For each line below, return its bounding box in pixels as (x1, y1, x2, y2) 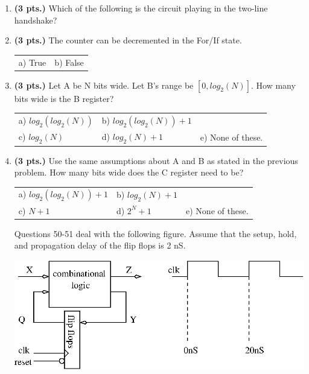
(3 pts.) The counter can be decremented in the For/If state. (14, 34, 242, 46)
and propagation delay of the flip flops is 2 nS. (14, 239, 186, 252)
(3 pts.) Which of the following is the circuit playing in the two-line (14, 2, 268, 14)
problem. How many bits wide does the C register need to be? (14, 166, 244, 179)
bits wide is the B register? (14, 92, 114, 104)
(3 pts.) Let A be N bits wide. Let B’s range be (14, 78, 194, 91)
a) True (18, 55, 46, 68)
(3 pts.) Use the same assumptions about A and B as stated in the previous (14, 154, 298, 166)
